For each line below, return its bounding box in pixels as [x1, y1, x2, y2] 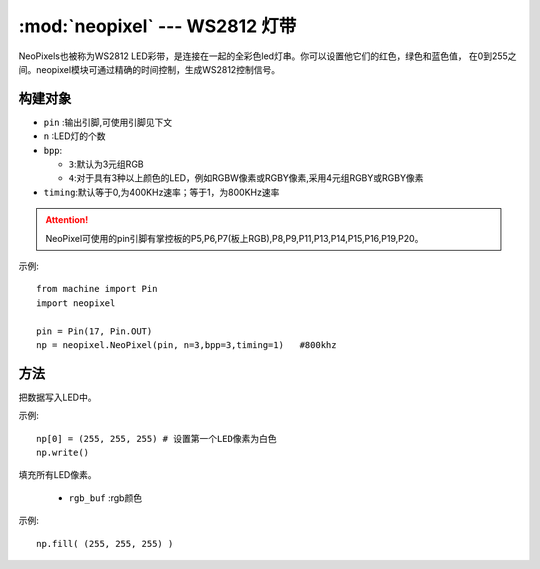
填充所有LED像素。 [18, 469, 97, 481]
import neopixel [36, 297, 116, 309]
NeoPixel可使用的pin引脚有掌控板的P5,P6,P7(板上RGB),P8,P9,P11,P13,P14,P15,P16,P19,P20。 [45, 232, 424, 244]
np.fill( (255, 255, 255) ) [36, 538, 174, 549]
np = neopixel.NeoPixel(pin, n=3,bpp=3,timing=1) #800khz [36, 339, 337, 350]
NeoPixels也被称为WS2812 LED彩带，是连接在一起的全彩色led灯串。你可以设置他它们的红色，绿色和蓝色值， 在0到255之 [18, 50, 517, 62]
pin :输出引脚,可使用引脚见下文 [43, 116, 173, 128]
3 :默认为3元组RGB [68, 158, 144, 170]
